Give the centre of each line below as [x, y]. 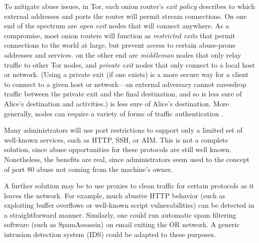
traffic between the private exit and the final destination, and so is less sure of [123, 94]
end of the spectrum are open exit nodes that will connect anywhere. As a [117, 26]
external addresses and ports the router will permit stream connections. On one [126, 16]
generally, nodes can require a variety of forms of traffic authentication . [114, 113]
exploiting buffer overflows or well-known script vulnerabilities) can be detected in [129, 205]
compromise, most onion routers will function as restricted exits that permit [120, 35]
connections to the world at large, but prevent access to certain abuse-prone [120, 45]
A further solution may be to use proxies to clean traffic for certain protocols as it [129, 186]
